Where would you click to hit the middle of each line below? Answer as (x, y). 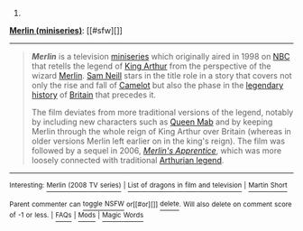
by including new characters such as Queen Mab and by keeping (152, 122)
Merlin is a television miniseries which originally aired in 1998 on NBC (161, 56)
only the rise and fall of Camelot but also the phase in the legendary (157, 85)
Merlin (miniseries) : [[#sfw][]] (66, 30)
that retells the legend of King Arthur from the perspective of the (151, 66)
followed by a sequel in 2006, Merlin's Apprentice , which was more (156, 151)
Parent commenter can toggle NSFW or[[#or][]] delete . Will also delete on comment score (151, 204)
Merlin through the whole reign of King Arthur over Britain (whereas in (161, 131)
